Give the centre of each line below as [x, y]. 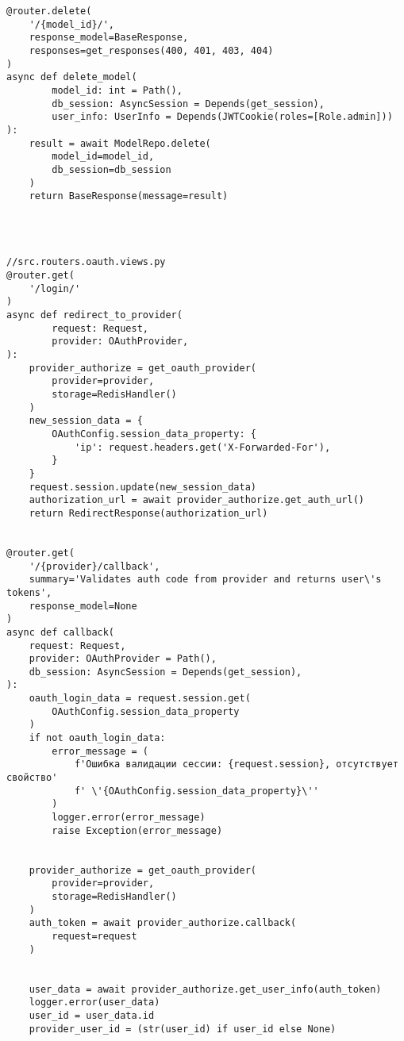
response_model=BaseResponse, [109, 38]
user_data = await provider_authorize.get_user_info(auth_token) [205, 989]
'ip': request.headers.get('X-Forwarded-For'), [202, 447]
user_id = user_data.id [92, 1015]
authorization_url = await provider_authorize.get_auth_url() [197, 500]
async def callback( [61, 632]
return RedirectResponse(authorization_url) [148, 513]
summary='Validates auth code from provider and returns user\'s [205, 580]
